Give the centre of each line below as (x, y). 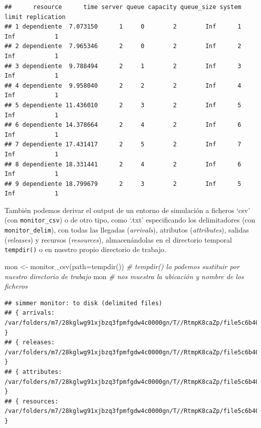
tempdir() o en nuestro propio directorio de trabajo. (85, 249)
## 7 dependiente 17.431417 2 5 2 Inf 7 (123, 145)
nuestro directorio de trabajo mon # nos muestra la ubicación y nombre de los (124, 276)
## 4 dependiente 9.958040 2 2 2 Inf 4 (123, 85)
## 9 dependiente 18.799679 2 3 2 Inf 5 (123, 184)
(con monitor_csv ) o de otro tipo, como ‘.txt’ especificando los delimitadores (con (130, 220)
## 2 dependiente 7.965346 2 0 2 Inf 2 (123, 46)
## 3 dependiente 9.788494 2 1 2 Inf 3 (123, 66)
